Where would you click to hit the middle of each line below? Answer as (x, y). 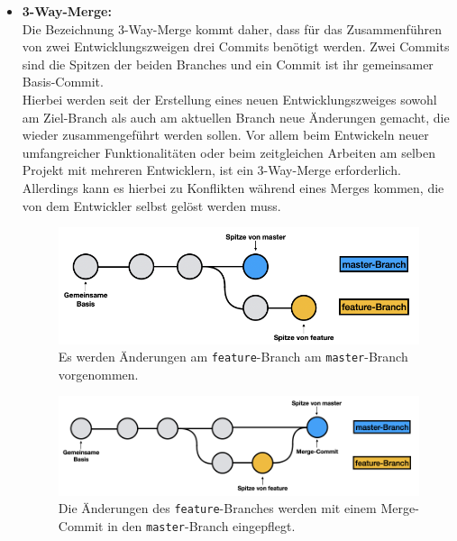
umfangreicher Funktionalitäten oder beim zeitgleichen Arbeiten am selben (228, 152)
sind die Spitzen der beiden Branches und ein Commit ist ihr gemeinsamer (228, 64)
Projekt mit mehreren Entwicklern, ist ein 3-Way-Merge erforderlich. (211, 170)
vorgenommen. (98, 374)
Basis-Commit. (63, 82)
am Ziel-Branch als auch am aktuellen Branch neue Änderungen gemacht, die (236, 117)
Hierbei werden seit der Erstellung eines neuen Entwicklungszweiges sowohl (229, 99)
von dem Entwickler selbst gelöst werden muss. (151, 205)
